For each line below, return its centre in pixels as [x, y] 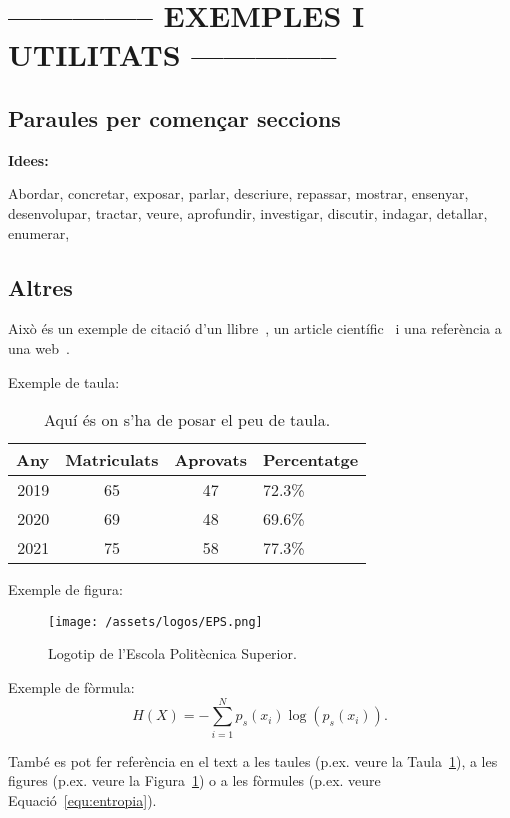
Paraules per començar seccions [174, 117]
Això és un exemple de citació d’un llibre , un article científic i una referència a [255, 328]
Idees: [28, 159]
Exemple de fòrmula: [71, 686]
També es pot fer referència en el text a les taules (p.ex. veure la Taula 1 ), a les [253, 760]
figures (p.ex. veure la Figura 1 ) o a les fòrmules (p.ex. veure [194, 780]
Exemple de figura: [65, 589]
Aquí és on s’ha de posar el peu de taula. [187, 420]
